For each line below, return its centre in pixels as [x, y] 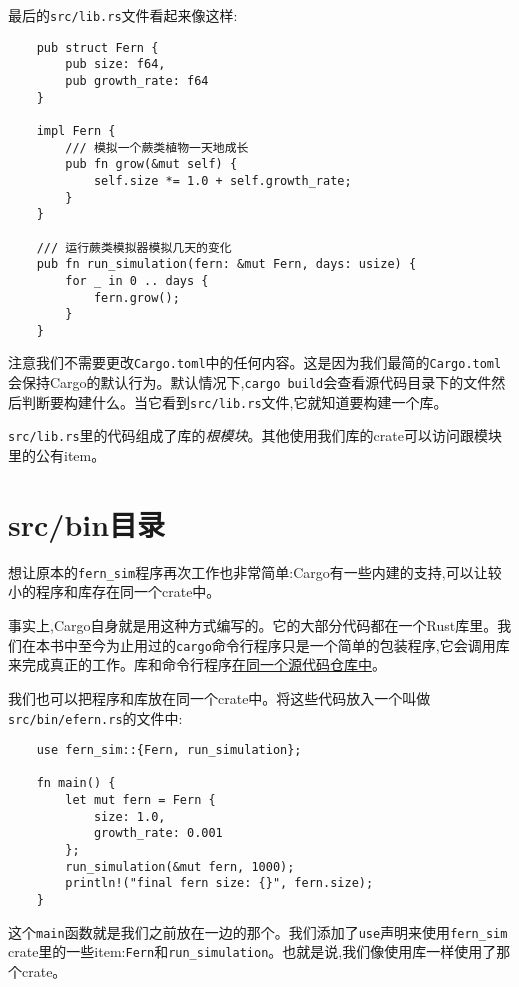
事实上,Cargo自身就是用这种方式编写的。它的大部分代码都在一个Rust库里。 [253, 625]
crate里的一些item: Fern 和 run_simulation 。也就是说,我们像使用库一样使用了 [252, 951]
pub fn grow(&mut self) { [151, 164]
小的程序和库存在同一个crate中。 [114, 591]
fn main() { [76, 783]
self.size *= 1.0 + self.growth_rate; [222, 180]
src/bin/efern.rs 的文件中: [95, 717]
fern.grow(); [136, 297]
